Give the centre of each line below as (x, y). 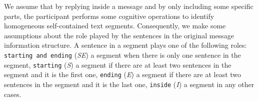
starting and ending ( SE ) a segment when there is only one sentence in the (122, 54)
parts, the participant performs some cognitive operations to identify (109, 16)
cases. (13, 94)
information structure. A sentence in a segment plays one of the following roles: (125, 45)
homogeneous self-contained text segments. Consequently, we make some (115, 26)
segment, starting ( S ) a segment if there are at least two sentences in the (118, 64)
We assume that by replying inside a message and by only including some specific (129, 6)
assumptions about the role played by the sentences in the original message (119, 35)
